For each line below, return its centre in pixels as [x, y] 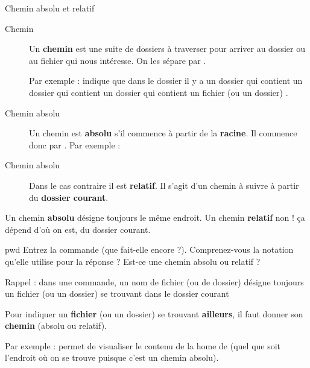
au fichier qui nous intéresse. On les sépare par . [118, 60]
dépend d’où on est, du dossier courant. [78, 229]
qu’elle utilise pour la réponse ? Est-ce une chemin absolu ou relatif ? [133, 261]
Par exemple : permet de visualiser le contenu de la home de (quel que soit [143, 345]
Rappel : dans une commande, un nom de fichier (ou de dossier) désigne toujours [154, 281]
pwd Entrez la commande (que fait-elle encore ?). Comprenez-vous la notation [149, 249]
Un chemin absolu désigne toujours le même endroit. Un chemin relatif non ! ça [155, 217]
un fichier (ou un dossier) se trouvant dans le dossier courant [117, 293]
